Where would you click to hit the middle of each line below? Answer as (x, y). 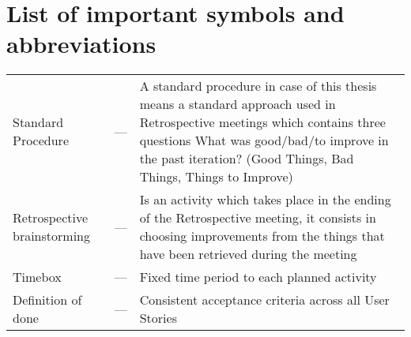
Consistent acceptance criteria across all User (264, 300)
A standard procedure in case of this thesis (258, 86)
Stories (158, 318)
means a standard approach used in (238, 104)
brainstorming (51, 236)
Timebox (37, 277)
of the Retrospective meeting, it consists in (258, 218)
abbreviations (81, 44)
